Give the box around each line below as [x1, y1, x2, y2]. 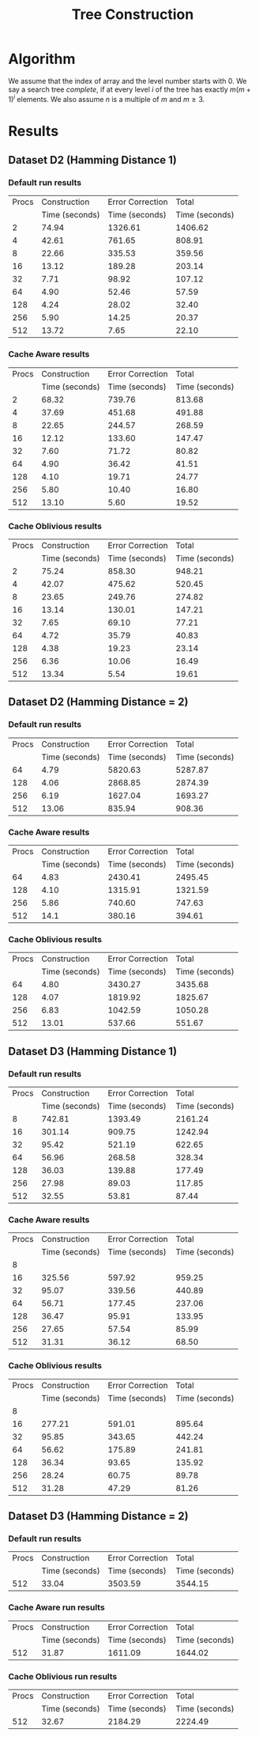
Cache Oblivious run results [8, 1671, 118, 1682]
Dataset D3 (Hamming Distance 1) [8, 1044, 178, 1058]
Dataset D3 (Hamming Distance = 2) [8, 1509, 189, 1523]
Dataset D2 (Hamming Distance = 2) [8, 695, 189, 709]
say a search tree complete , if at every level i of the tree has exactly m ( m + [8, 85, 251, 94]
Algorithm [8, 50, 76, 68]
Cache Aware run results [8, 1602, 105, 1613]
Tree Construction [71, 6, 194, 24]
